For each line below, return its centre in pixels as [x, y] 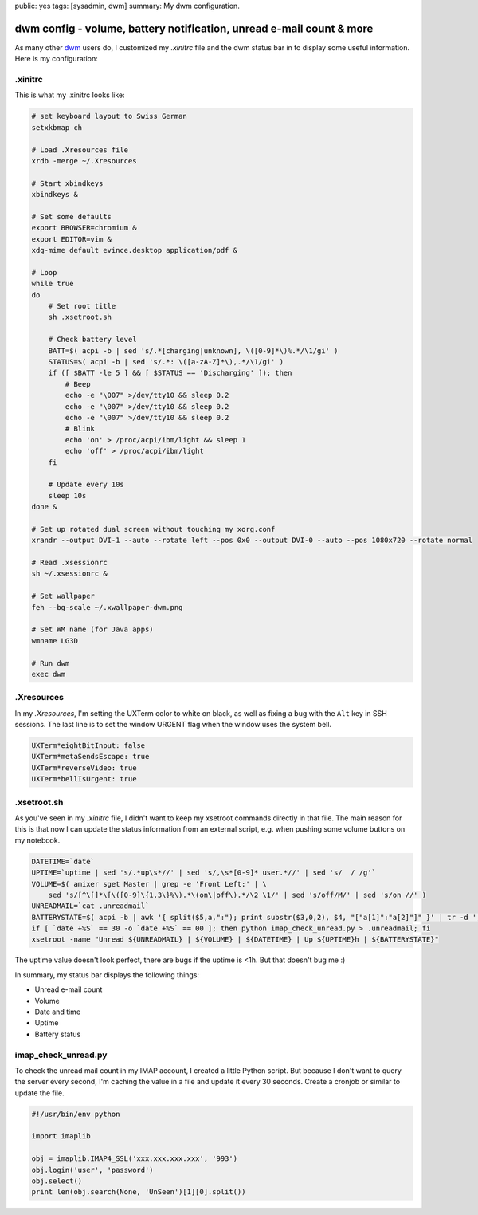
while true [53, 284]
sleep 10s [67, 495]
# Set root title [82, 306]
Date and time [58, 1012]
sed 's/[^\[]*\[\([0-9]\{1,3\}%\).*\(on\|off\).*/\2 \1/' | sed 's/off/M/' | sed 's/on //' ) [237, 895]
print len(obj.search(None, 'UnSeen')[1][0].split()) [139, 1192]
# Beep [78, 384]
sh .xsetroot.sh [80, 317]
